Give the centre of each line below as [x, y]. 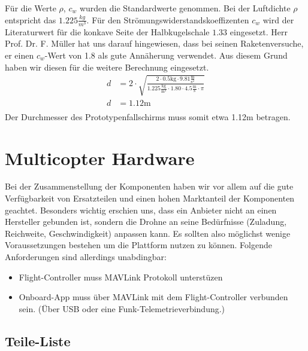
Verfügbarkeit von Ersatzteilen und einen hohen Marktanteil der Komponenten [150, 198]
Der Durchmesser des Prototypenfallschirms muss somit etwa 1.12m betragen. [148, 116]
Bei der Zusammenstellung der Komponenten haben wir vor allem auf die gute [149, 186]
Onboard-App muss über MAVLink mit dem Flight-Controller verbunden [153, 297]
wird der [278, 19]
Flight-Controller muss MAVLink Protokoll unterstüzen [121, 277]
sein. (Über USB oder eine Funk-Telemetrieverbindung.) [122, 308]
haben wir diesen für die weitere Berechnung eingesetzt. [107, 67]
